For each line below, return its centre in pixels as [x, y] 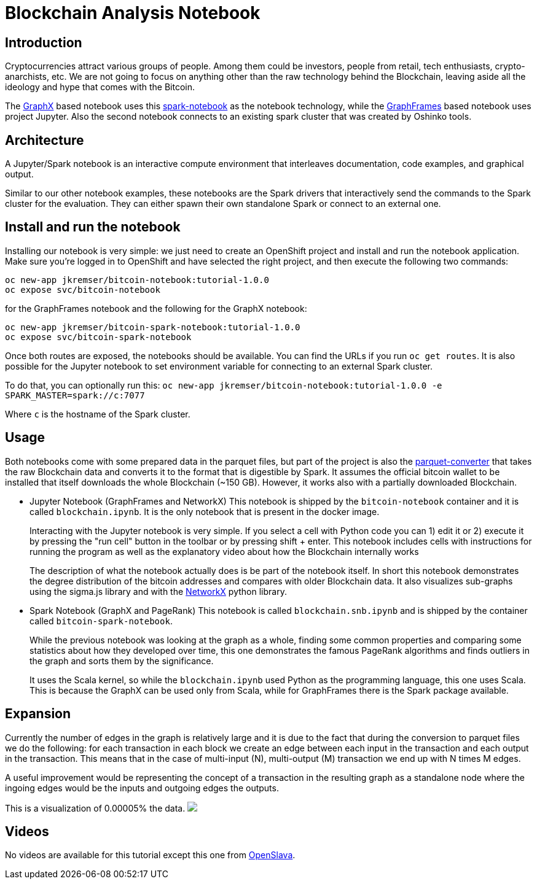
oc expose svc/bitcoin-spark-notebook [98, 337]
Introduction [44, 42]
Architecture [45, 140]
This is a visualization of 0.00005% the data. [95, 808]
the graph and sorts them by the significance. [122, 661]
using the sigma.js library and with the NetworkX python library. [158, 591]
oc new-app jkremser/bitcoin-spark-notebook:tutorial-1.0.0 [153, 327]
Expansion [38, 714]
